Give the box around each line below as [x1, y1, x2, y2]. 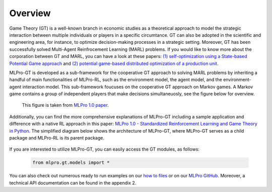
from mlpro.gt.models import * [32, 160, 110, 166]
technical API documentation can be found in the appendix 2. [9, 179, 137, 186]
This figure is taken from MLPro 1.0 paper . [22, 102, 109, 108]
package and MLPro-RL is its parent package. [9, 135, 105, 141]
